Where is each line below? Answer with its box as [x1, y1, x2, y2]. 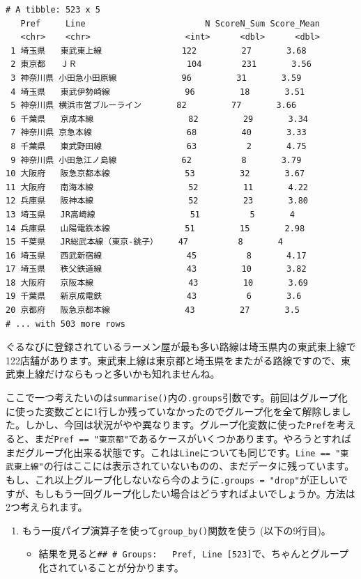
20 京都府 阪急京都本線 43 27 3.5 [6, 305, 300, 316]
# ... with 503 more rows [6, 318, 125, 329]
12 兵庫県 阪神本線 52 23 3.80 [6, 196, 309, 206]
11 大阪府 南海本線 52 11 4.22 [6, 182, 309, 192]
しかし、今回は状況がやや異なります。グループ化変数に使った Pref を [24, 417, 337, 432]
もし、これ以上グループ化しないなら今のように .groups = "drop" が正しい [6, 472, 339, 486]
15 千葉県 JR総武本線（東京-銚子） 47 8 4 [6, 237, 283, 247]
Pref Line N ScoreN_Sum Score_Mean [20, 18, 321, 29]
